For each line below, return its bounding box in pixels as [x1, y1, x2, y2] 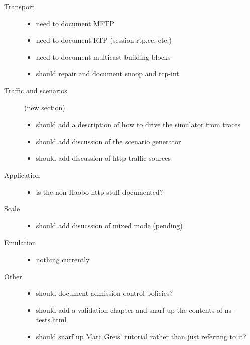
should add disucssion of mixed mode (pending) [36, 220, 183, 231]
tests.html [36, 314, 67, 325]
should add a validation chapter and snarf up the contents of [36, 304, 223, 315]
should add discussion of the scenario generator [36, 136, 181, 146]
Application [4, 169, 40, 180]
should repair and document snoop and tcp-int [36, 68, 179, 79]
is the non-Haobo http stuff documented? [36, 186, 163, 197]
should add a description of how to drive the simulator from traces [36, 119, 241, 130]
